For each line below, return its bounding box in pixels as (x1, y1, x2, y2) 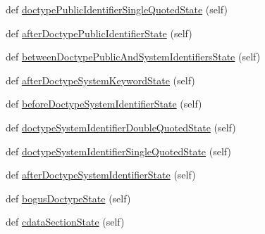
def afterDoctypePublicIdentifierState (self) (6, 25, 192, 40)
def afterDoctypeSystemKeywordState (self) (6, 72, 195, 87)
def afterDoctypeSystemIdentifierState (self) (6, 167, 196, 182)
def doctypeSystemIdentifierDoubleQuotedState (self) (6, 119, 236, 134)
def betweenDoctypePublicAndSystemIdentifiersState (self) (6, 49, 261, 64)
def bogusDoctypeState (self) (6, 190, 131, 205)
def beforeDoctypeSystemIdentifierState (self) (6, 96, 202, 111)
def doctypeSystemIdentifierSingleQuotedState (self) (6, 143, 231, 158)
